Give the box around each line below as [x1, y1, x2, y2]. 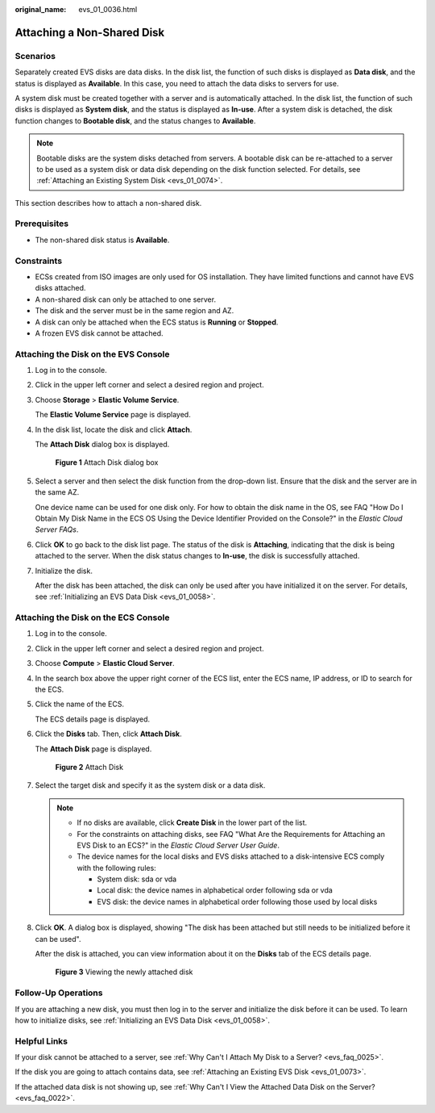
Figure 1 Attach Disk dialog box [55, 458, 159, 467]
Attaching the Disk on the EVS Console [14, 348, 170, 359]
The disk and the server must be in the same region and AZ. [35, 306, 234, 316]
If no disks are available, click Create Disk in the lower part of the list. [77, 818, 308, 827]
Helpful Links [14, 1036, 68, 1047]
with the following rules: [77, 863, 156, 872]
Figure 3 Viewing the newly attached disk [55, 967, 193, 977]
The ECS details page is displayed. [35, 714, 151, 724]
